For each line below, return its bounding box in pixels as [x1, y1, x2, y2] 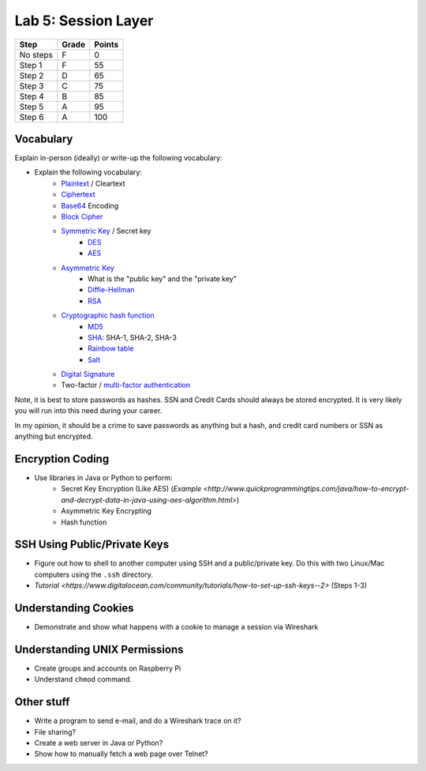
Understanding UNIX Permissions [14, 642, 184, 656]
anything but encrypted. [14, 431, 93, 442]
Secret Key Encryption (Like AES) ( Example [61, 484, 202, 494]
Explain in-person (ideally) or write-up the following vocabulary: [14, 153, 222, 163]
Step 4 [19, 91, 45, 102]
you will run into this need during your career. [14, 406, 163, 416]
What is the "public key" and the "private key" [88, 273, 237, 284]
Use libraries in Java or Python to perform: [34, 472, 173, 482]
